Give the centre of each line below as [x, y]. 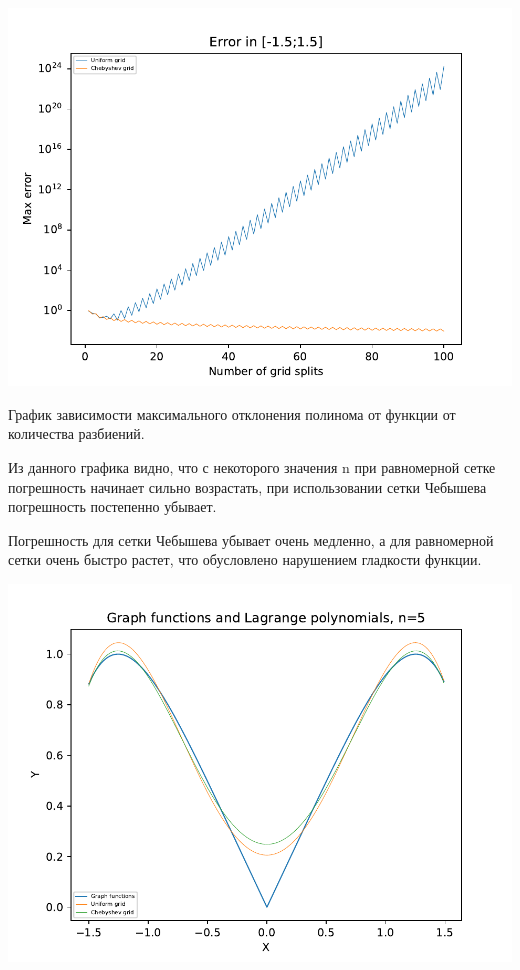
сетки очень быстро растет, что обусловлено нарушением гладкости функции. [245, 559]
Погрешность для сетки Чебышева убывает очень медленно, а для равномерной [251, 539]
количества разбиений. [76, 433]
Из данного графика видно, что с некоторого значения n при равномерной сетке [252, 466]
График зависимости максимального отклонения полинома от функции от [232, 413]
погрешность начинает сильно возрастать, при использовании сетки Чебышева [247, 486]
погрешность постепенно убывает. [112, 506]
